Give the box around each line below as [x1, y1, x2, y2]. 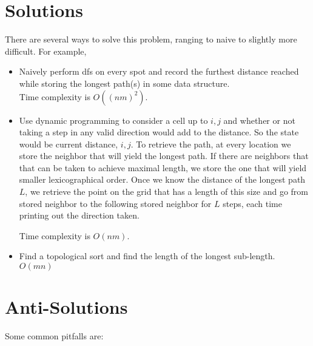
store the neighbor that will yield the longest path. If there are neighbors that [19, 149, 309, 162]
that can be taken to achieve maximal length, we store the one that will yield [19, 161, 307, 174]
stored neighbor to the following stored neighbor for [19, 197, 212, 209]
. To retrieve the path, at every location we [130, 137, 291, 150]
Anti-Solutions [5, 294, 128, 319]
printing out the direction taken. [19, 209, 140, 222]
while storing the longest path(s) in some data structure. [19, 76, 230, 89]
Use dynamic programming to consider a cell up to [19, 114, 208, 126]
